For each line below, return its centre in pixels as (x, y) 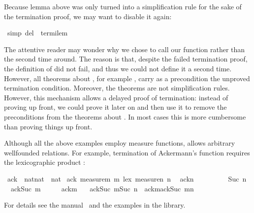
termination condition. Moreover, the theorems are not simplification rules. (117, 88)
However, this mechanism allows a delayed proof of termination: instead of (116, 97)
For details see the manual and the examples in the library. (95, 205)
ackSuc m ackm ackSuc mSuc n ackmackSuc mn (102, 188)
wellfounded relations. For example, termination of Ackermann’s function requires (127, 152)
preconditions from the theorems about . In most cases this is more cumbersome (125, 116)
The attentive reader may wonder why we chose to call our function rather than (125, 49)
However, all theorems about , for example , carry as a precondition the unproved (127, 78)
